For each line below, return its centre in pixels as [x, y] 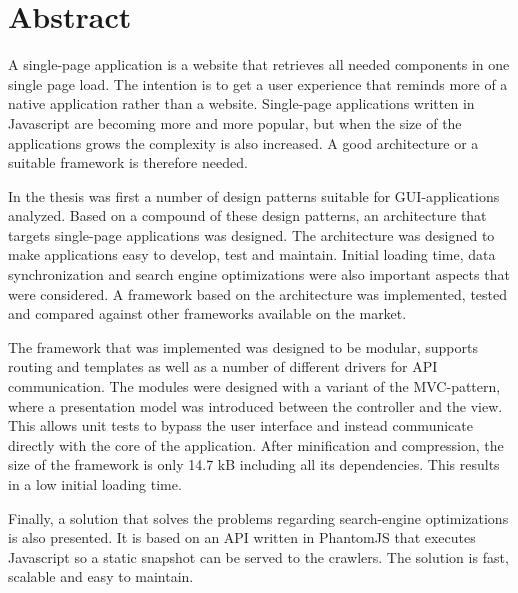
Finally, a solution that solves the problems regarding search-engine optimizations [258, 517]
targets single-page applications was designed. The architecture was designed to [251, 234]
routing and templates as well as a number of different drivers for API [223, 366]
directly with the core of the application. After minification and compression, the [256, 444]
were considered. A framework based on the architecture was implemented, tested [258, 293]
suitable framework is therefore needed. [128, 162]
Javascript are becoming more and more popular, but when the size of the [235, 122]
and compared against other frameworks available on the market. [207, 313]
